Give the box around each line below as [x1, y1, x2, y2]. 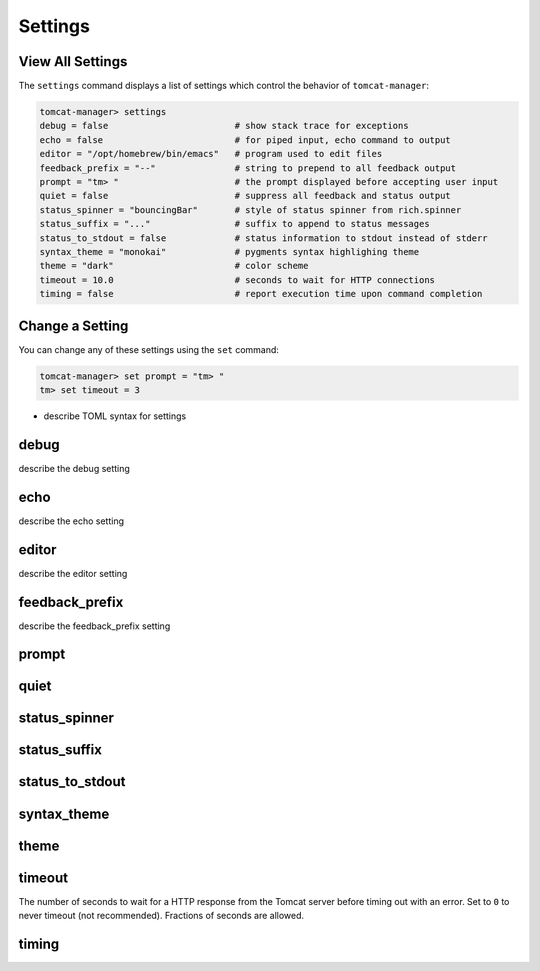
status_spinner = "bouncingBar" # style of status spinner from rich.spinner [39, 204, 462, 215]
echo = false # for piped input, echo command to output [39, 134, 452, 145]
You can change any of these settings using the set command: [18, 343, 280, 355]
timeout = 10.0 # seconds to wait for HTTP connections [39, 274, 435, 285]
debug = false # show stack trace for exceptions [39, 120, 409, 132]
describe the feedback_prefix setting [18, 620, 171, 632]
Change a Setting [18, 317, 129, 334]
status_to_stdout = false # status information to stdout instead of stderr [39, 232, 489, 244]
